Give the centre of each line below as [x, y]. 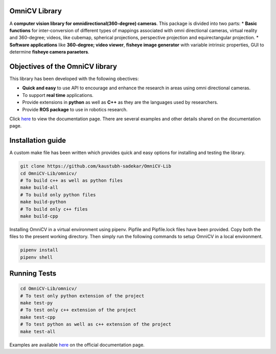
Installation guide [38, 141]
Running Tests [33, 274]
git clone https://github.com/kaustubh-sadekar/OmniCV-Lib [96, 166]
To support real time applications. [58, 95]
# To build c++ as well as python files [71, 180]
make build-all [39, 188]
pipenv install [39, 250]
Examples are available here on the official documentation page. [77, 345]
